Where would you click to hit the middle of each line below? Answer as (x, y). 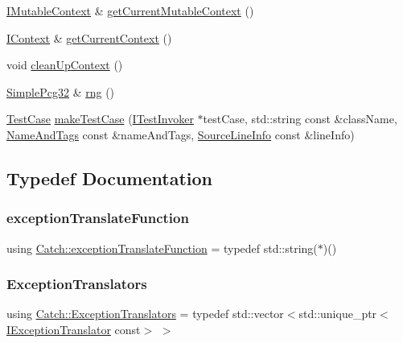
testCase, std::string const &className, (300, 119)
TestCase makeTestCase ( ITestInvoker (100, 119)
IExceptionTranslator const (74, 329)
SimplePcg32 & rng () (61, 91)
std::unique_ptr (338, 314)
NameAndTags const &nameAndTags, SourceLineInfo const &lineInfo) (181, 134)
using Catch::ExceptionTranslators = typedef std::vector (145, 314)
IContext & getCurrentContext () (89, 37)
